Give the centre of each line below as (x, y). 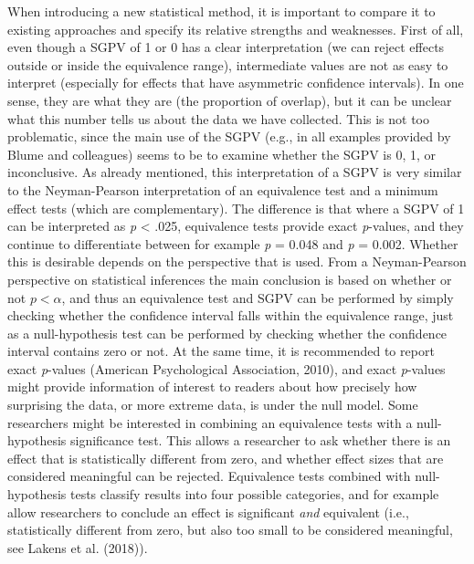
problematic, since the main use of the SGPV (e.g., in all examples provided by (229, 136)
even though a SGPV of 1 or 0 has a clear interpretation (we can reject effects (226, 47)
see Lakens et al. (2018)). (78, 547)
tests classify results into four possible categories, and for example (254, 494)
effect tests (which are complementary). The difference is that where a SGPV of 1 (236, 208)
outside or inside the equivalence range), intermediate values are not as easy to (228, 64)
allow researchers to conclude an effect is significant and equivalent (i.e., (208, 512)
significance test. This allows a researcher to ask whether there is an (260, 440)
